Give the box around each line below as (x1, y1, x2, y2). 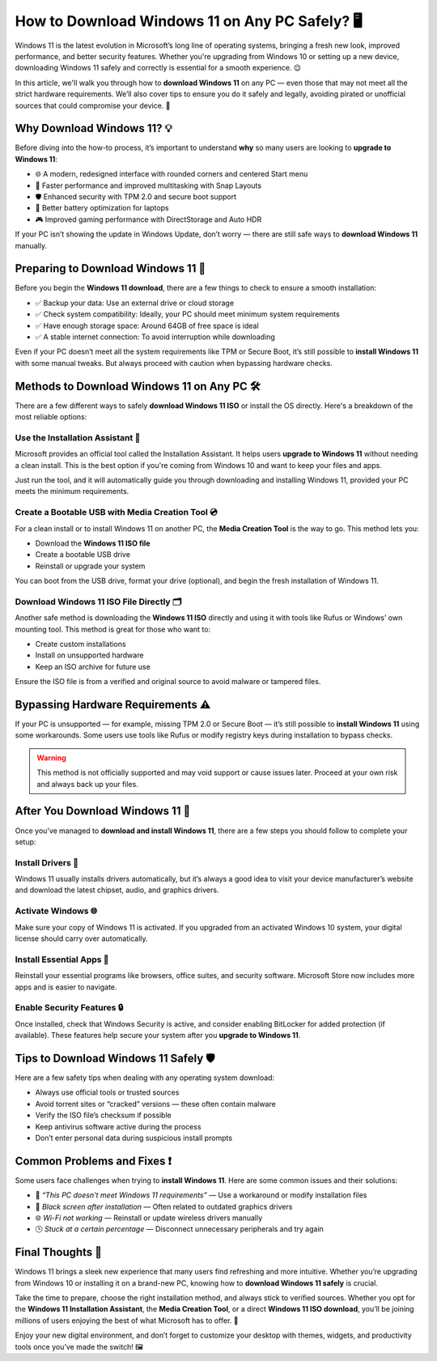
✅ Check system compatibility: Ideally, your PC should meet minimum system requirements (35, 309, 340, 319)
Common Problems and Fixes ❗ (15, 1154, 172, 1167)
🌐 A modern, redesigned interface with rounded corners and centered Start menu (35, 169, 308, 179)
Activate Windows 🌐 (15, 905, 98, 917)
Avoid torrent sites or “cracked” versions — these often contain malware (35, 1099, 277, 1108)
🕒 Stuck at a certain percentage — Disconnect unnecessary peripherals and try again (35, 1224, 324, 1234)
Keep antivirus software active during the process (35, 1121, 202, 1131)
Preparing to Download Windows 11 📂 (15, 262, 206, 275)
